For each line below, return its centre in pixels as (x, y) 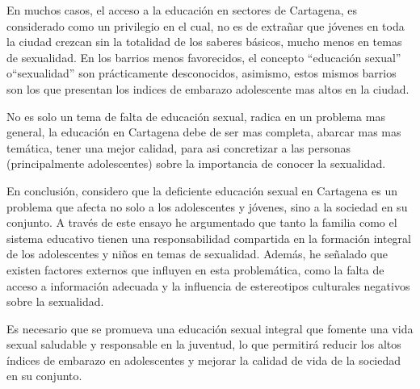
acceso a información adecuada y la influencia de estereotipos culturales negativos (208, 285)
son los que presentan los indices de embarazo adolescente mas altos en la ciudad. (208, 88)
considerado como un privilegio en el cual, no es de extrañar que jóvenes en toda (206, 25)
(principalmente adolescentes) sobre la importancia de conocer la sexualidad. (196, 163)
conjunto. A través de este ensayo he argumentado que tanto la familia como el (202, 222)
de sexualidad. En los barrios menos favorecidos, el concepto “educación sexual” (204, 57)
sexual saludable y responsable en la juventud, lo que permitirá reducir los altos (204, 344)
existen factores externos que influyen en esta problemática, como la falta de (195, 269)
